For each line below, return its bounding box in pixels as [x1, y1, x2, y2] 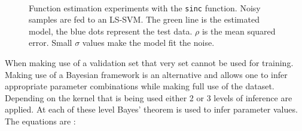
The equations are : [5, 115, 76, 127]
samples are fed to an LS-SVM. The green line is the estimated [29, 13, 260, 26]
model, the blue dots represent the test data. [29, 24, 193, 37]
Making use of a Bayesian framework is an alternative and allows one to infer [5, 68, 288, 80]
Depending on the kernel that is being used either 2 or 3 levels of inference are [5, 91, 292, 104]
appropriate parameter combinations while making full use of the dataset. [5, 80, 274, 92]
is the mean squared [202, 24, 276, 37]
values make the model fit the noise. [82, 36, 215, 49]
